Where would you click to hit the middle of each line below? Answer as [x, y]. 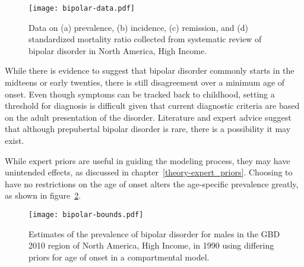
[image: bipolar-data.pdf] [82, 8]
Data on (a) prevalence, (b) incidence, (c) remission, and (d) [138, 27]
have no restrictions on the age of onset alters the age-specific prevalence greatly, [152, 183]
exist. [15, 140]
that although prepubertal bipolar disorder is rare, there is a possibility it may [148, 129]
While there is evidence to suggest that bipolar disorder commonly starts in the [150, 70]
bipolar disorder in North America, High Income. [118, 50]
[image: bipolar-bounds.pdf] [86, 214]
